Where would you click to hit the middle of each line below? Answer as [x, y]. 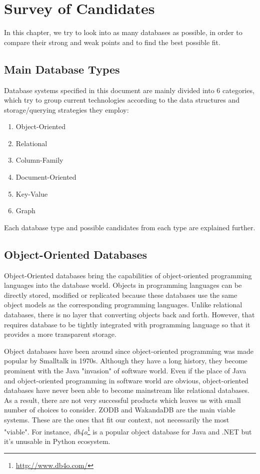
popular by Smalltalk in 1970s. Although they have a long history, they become [126, 361]
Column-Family [39, 160]
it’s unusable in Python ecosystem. [57, 441]
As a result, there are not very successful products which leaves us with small [122, 400]
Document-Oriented [46, 177]
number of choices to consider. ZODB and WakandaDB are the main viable [120, 410]
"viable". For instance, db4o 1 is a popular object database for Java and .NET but [128, 430]
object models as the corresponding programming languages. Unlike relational [123, 305]
